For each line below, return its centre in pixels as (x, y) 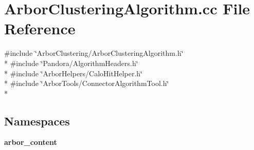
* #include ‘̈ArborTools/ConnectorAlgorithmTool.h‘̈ (87, 83)
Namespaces (37, 121)
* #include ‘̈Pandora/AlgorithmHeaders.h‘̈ (71, 63)
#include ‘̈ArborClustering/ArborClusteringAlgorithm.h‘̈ (94, 53)
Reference (40, 28)
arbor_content (31, 142)
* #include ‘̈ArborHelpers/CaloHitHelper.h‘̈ (74, 73)
